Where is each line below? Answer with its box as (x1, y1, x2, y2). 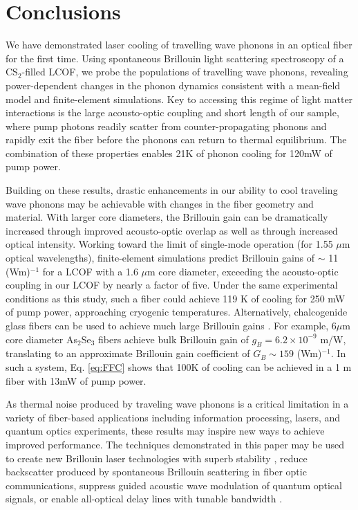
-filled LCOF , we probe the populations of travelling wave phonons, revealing (21, 64, 348, 79)
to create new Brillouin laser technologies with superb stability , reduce (6, 450, 308, 465)
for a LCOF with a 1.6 (42, 264, 138, 278)
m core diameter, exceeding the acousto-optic (147, 264, 339, 278)
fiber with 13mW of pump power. (6, 373, 147, 388)
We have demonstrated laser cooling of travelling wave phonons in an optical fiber (6, 37, 352, 52)
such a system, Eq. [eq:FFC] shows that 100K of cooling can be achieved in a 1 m (6, 359, 352, 374)
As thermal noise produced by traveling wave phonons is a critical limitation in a (6, 397, 349, 411)
